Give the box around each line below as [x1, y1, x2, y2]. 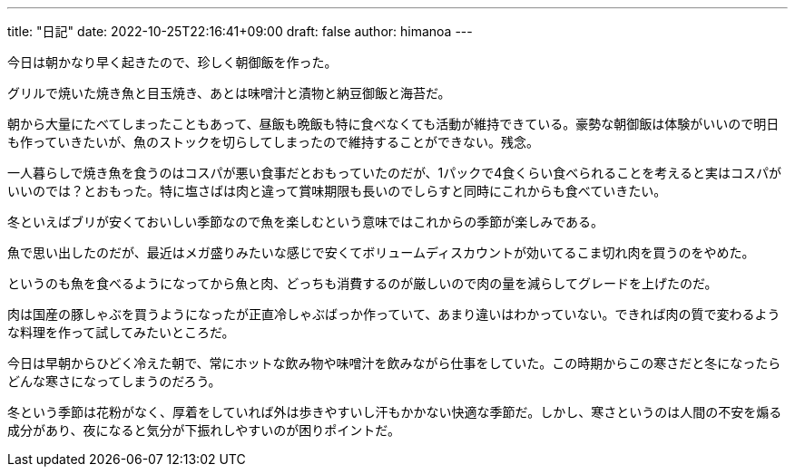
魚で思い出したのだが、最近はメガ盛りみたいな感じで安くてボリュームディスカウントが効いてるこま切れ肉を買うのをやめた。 [7, 245, 755, 260]
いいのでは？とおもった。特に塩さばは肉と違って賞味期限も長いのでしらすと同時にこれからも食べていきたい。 [7, 183, 667, 198]
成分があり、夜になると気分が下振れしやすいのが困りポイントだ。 [7, 422, 400, 438]
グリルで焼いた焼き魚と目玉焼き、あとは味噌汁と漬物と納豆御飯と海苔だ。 [7, 85, 451, 101]
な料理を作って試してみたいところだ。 [7, 324, 235, 340]
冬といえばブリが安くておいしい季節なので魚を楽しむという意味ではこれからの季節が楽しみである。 [7, 214, 604, 229]
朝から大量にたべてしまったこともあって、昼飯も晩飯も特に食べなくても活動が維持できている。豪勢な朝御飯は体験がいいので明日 [7, 116, 780, 131]
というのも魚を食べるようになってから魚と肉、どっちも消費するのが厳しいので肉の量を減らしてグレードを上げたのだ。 [7, 276, 718, 291]
